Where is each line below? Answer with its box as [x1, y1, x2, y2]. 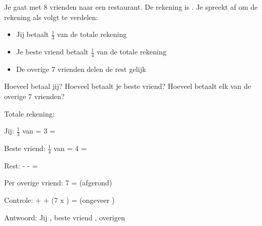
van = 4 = [53, 143, 87, 154]
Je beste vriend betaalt [16, 46, 89, 57]
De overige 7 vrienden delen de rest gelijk [16, 63, 146, 74]
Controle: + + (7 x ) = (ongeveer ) [4, 195, 115, 205]
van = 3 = [22, 125, 55, 136]
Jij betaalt [16, 29, 49, 40]
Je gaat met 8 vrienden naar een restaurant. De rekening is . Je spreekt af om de [4, 2, 258, 12]
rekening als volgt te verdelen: [4, 11, 98, 22]
